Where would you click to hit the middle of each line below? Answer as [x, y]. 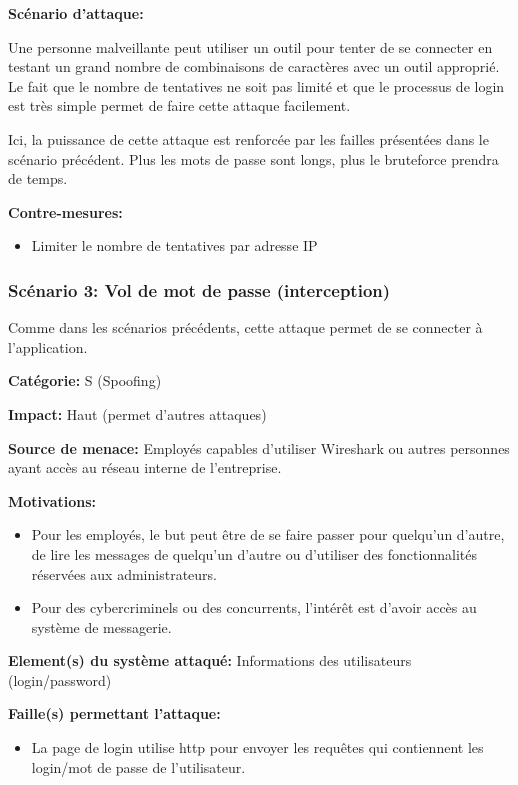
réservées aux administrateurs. [124, 573]
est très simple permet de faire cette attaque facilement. [179, 105]
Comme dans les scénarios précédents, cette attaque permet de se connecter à [245, 327]
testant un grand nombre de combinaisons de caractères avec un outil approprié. [254, 66]
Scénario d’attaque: [76, 13]
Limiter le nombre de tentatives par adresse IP [174, 245]
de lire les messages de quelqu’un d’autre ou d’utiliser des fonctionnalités [254, 553]
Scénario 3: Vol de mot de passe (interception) [199, 289]
